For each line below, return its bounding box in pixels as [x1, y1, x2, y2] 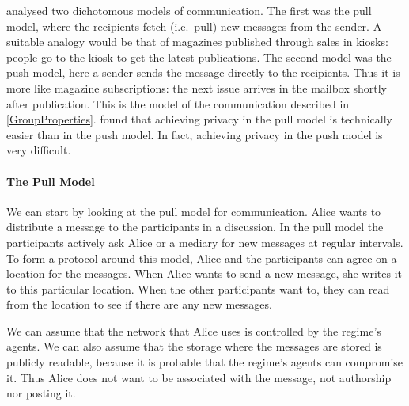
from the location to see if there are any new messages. [6, 296, 272, 313]
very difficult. [6, 142, 71, 158]
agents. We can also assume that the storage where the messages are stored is [6, 338, 382, 355]
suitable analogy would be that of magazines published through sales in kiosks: [6, 33, 388, 50]
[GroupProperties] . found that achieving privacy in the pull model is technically [6, 111, 392, 127]
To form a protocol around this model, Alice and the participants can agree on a [6, 249, 397, 266]
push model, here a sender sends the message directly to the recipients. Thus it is [6, 64, 400, 81]
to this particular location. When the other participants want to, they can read [6, 280, 390, 297]
